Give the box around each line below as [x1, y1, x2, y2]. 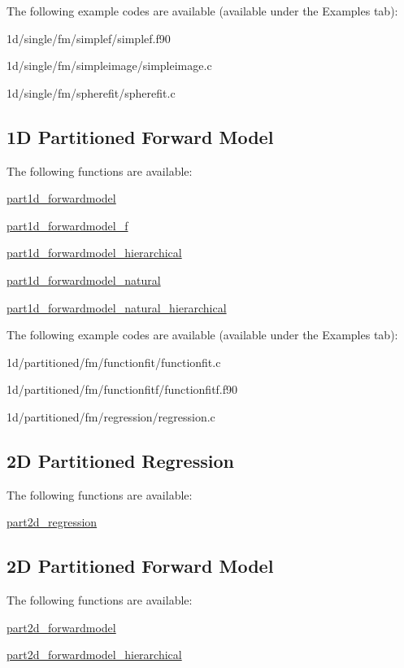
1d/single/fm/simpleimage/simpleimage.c [7, 57, 212, 74]
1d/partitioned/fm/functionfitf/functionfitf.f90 [7, 381, 238, 398]
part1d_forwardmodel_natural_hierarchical [7, 299, 227, 316]
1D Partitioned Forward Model [7, 124, 274, 149]
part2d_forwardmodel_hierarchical [7, 646, 182, 663]
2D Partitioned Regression [7, 448, 234, 473]
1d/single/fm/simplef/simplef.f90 [7, 29, 171, 46]
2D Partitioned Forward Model [7, 553, 274, 578]
